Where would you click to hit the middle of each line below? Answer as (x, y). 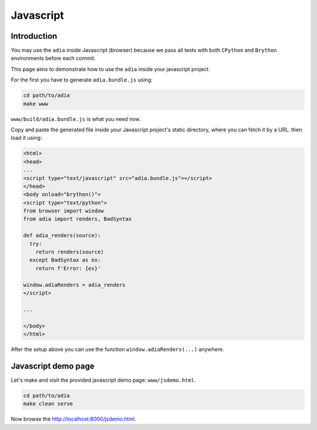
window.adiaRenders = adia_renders (74, 285)
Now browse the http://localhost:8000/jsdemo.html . (73, 419)
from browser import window (63, 211)
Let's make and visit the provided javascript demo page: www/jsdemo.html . (103, 380)
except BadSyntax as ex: (65, 260)
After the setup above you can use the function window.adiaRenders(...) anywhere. (117, 349)
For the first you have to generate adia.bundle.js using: (82, 80)
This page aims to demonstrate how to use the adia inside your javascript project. (110, 69)
